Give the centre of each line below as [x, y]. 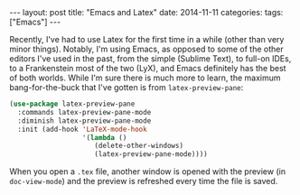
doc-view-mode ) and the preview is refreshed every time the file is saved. [144, 181]
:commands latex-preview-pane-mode [84, 112]
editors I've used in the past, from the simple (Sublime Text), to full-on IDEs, [150, 59]
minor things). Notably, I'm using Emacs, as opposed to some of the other [146, 49]
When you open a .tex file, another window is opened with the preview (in [148, 172]
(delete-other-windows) [139, 146]
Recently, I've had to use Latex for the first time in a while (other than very [147, 39]
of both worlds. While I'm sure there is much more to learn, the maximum [145, 78]
